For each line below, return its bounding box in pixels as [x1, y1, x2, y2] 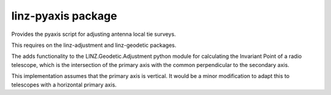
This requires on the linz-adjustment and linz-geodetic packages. [11, 41, 177, 49]
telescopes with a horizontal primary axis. [11, 81, 117, 88]
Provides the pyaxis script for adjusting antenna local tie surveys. [11, 30, 176, 38]
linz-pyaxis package [11, 9, 118, 23]
